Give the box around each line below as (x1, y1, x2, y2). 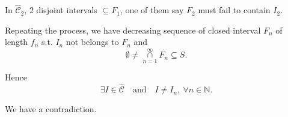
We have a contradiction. (5, 103, 97, 115)
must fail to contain (198, 4, 271, 16)
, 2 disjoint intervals (24, 4, 97, 16)
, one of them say (120, 4, 184, 16)
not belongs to (66, 35, 119, 48)
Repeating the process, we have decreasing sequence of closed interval (5, 23, 261, 36)
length (5, 35, 28, 48)
